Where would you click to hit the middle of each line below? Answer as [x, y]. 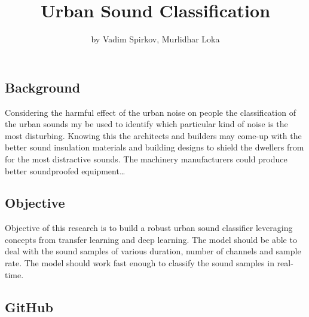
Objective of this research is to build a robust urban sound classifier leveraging [149, 228]
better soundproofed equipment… [65, 170]
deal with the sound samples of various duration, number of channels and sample [153, 251]
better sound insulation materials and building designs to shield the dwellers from [154, 147]
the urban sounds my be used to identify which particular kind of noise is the [146, 124]
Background [43, 87]
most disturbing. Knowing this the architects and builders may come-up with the [153, 135]
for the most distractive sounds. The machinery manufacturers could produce [146, 158]
